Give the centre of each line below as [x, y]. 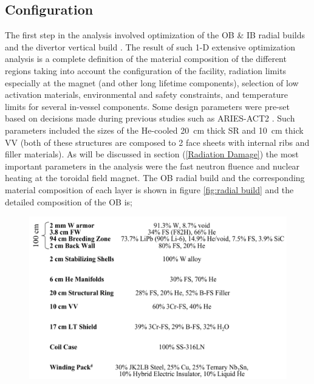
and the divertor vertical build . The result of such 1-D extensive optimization [150, 46]
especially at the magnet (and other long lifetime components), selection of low [152, 82]
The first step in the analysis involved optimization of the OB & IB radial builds [155, 35]
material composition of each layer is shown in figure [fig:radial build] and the [149, 189]
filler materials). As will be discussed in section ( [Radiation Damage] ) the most [152, 154]
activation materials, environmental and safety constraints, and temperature [147, 94]
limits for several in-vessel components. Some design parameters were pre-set [147, 106]
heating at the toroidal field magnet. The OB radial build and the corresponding [155, 178]
